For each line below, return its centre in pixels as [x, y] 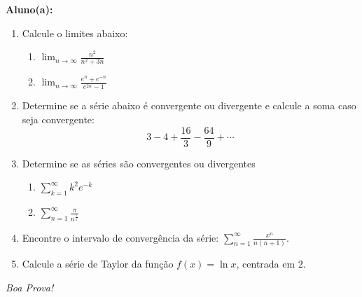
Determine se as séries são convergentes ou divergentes [139, 163]
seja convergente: [58, 119]
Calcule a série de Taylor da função [98, 263]
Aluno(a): [29, 9]
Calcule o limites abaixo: [75, 33]
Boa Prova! [30, 287]
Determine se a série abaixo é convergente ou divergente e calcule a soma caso [189, 105]
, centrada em [266, 263]
